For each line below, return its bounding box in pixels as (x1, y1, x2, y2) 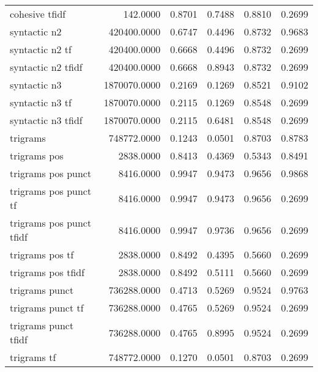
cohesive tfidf (10, 7, 66, 21)
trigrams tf (10, 350, 56, 364)
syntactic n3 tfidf (10, 113, 83, 127)
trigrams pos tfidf (10, 265, 85, 279)
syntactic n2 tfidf (10, 60, 83, 74)
